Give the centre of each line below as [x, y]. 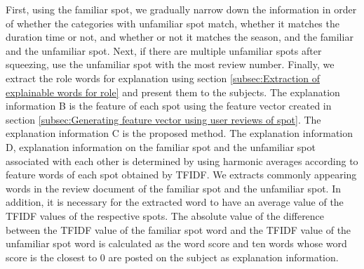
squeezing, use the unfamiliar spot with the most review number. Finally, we [170, 64]
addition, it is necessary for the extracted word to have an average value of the [175, 202]
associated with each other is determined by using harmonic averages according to [182, 160]
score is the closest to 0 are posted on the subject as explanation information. [172, 257]
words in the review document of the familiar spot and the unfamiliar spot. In [173, 188]
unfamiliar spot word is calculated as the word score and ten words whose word [176, 243]
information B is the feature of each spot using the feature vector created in [169, 106]
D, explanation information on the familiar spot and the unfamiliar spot [161, 146]
